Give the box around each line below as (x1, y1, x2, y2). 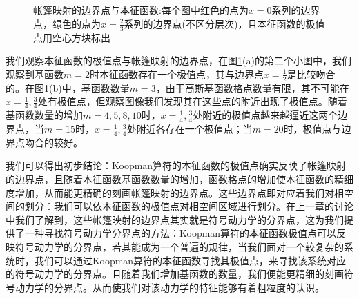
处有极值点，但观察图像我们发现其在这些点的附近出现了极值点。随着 (37, 94, 347, 108)
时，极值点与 (283, 122, 342, 136)
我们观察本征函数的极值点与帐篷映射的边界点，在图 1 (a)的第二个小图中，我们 (6, 53, 351, 68)
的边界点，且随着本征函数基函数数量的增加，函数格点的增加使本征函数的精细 (6, 172, 353, 186)
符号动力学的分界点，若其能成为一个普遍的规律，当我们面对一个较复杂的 (14, 240, 344, 254)
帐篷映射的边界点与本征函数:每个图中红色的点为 (33, 3, 249, 17)
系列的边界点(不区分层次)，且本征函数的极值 (124, 16, 325, 30)
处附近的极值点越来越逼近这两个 (193, 108, 338, 122)
